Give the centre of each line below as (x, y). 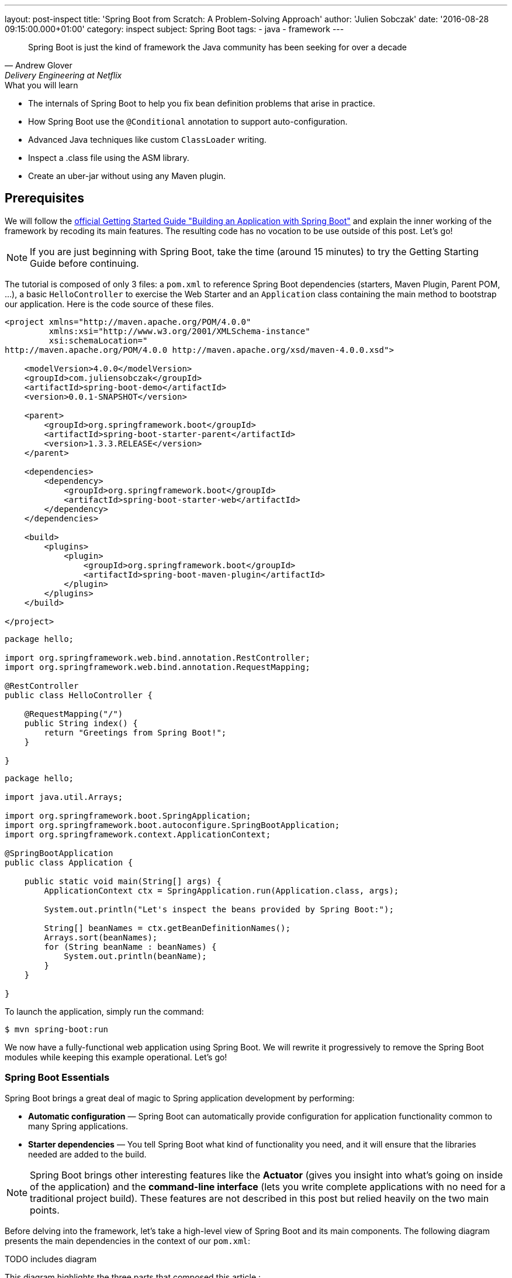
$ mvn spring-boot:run (57, 1029)
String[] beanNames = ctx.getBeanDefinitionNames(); (167, 928)
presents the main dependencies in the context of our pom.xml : (128, 1241)
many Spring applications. (78, 1126)
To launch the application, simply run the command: (104, 1011)
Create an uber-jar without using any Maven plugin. (127, 176)
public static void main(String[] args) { (123, 881)
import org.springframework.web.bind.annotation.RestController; (158, 657)
